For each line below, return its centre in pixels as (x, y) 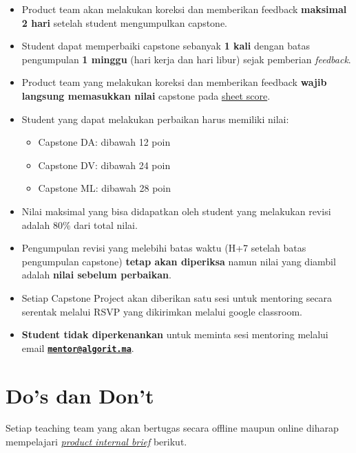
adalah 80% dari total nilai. (80, 224)
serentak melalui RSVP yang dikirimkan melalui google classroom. (162, 311)
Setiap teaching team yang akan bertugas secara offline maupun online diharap (172, 428)
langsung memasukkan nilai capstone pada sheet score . (146, 95)
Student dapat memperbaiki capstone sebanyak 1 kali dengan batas (166, 46)
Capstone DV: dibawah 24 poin (104, 165)
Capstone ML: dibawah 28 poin (104, 188)
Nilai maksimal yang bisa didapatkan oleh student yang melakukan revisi (176, 211)
